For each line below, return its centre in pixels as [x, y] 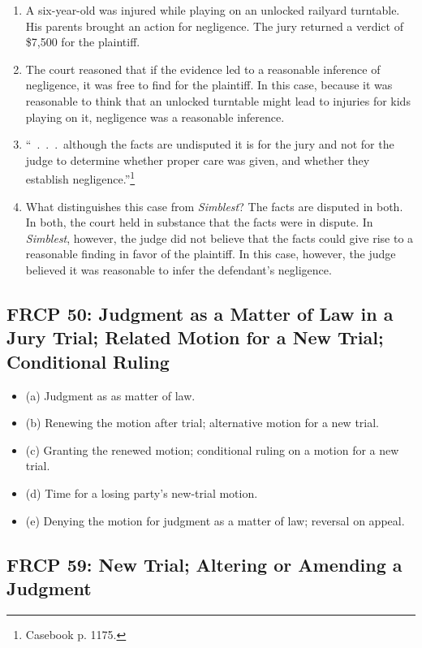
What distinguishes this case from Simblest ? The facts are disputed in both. [214, 206]
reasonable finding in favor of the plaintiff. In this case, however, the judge [211, 254]
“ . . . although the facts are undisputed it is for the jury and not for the [210, 144]
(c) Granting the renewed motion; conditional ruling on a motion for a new [212, 449]
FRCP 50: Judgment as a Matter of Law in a [200, 313]
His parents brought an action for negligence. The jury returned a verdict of [214, 26]
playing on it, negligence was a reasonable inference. [155, 117]
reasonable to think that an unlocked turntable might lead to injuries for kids [218, 100]
